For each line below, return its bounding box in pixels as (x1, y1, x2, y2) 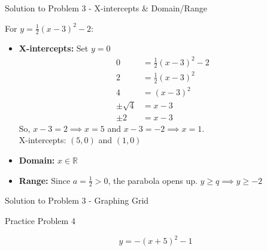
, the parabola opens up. (108, 174, 198, 186)
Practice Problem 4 (5, 214, 75, 227)
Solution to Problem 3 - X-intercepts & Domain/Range (5, 2, 207, 14)
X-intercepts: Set (19, 42, 89, 55)
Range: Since (19, 174, 71, 186)
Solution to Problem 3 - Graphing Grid (5, 194, 149, 207)
